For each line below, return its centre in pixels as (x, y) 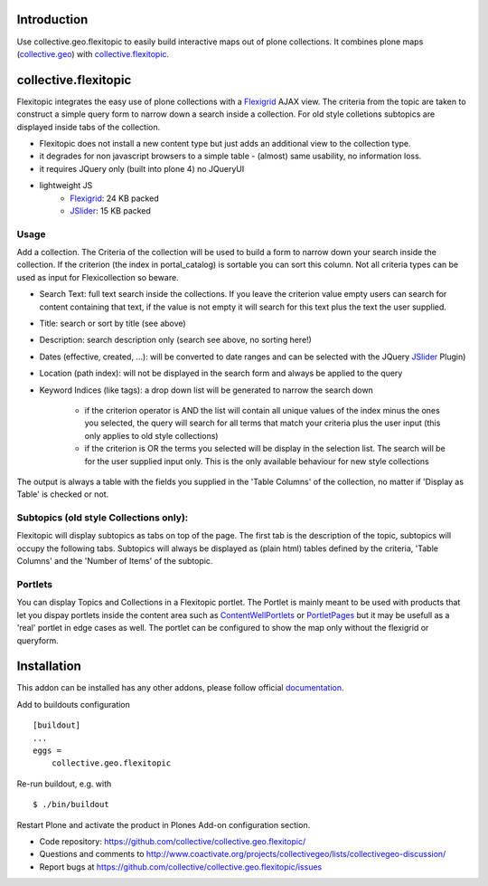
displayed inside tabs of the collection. (89, 127)
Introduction (52, 19)
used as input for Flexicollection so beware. (98, 277)
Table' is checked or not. (63, 494)
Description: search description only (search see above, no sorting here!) (175, 340)
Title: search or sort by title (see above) (113, 324)
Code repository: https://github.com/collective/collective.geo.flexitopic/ (173, 841)
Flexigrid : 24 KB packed (114, 198)
